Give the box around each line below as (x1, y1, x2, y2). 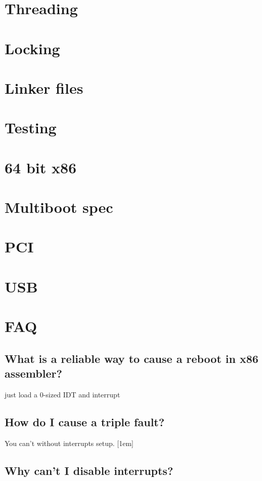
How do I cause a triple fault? (5, 414, 165, 429)
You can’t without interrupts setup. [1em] (5, 437, 134, 448)
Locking (5, 38, 60, 58)
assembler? (5, 365, 62, 381)
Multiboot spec (5, 197, 113, 217)
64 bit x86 (5, 157, 77, 177)
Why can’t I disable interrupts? (5, 462, 173, 478)
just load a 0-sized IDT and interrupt (5, 389, 120, 399)
